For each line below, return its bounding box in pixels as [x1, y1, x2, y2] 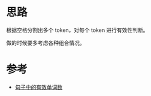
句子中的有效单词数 [14, 83, 63, 91]
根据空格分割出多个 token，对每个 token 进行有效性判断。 [6, 26, 149, 34]
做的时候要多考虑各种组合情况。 [6, 39, 85, 46]
